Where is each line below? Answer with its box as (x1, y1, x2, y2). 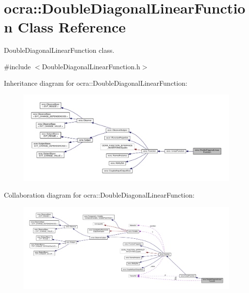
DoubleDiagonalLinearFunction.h (42, 61, 140, 71)
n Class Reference (4, 17, 126, 37)
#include (4, 61, 31, 71)
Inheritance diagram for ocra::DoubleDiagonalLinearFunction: (4, 77, 187, 88)
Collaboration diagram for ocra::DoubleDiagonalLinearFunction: (4, 189, 195, 200)
